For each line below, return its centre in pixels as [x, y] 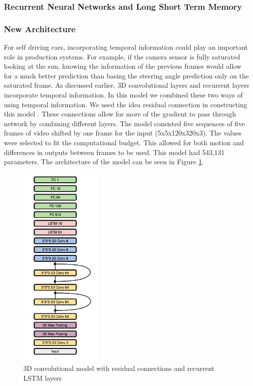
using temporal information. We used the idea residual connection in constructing [126, 104]
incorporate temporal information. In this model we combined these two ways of [123, 95]
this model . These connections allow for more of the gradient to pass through [120, 114]
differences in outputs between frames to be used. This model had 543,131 [114, 152]
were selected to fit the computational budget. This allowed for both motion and [124, 142]
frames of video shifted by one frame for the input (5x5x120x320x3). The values [123, 133]
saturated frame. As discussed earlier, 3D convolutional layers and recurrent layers [126, 85]
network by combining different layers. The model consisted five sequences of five [125, 123]
